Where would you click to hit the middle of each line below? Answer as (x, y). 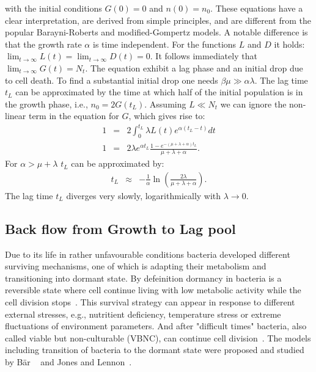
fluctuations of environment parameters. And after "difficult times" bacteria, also (156, 326)
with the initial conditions (53, 8)
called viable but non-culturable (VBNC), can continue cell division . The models (158, 337)
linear (16, 116)
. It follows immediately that (204, 56)
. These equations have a (257, 8)
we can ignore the (253, 104)
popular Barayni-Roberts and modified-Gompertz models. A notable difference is (156, 32)
